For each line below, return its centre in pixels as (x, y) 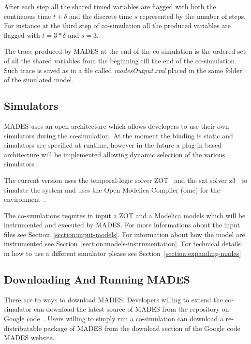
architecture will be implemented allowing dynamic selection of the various (115, 154)
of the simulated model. (39, 80)
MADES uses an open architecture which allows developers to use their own (117, 126)
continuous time (28, 16)
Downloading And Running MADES (97, 279)
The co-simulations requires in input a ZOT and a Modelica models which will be (125, 215)
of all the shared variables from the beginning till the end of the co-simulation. (120, 60)
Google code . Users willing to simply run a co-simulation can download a (114, 319)
